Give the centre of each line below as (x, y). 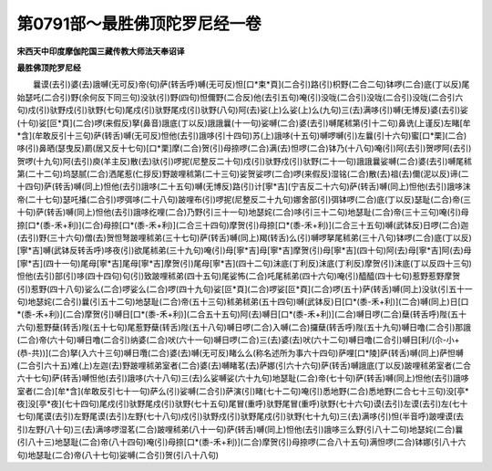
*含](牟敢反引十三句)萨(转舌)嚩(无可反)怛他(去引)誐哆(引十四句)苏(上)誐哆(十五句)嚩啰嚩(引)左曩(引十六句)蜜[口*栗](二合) (242, 135)
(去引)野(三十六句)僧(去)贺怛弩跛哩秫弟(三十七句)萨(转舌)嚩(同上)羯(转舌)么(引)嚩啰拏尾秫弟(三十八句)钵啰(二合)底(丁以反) (245, 238)
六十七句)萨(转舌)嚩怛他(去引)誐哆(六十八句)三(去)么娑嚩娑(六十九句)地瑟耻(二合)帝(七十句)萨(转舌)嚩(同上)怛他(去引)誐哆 (243, 378)
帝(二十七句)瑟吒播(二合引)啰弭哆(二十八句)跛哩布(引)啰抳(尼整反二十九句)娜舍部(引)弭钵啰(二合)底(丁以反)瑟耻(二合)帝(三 (244, 199)
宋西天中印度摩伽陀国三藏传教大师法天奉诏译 (101, 51)
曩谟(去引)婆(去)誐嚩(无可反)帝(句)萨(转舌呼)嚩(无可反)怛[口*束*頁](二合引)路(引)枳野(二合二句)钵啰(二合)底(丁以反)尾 (251, 84)
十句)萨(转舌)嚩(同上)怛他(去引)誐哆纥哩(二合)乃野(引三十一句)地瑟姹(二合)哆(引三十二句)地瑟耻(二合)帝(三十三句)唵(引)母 (243, 212)
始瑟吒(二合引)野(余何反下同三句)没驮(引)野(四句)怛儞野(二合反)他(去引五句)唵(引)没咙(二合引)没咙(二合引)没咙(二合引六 (240, 97)
